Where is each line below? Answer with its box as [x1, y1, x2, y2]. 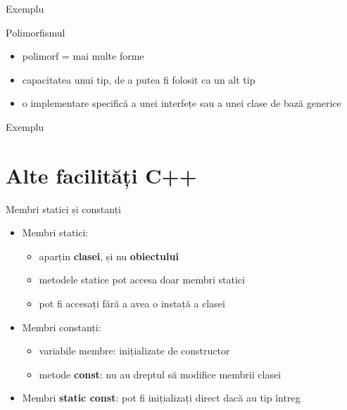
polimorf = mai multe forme [22, 49, 144, 63]
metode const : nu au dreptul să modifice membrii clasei [39, 366, 282, 381]
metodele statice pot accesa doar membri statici [39, 272, 245, 287]
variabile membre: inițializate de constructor [39, 343, 230, 358]
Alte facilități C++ [6, 160, 197, 189]
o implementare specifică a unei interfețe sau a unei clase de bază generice [22, 96, 341, 110]
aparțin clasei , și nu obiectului [39, 248, 179, 263]
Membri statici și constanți [6, 201, 121, 216]
